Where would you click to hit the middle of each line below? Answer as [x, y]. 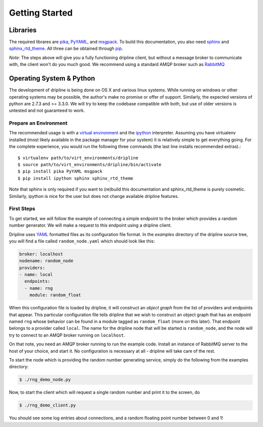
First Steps [22, 209]
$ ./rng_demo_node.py [45, 380]
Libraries [23, 30]
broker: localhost [41, 254]
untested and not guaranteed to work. [47, 110]
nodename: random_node [46, 261]
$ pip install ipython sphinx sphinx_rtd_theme [75, 178]
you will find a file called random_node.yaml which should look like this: [82, 241]
